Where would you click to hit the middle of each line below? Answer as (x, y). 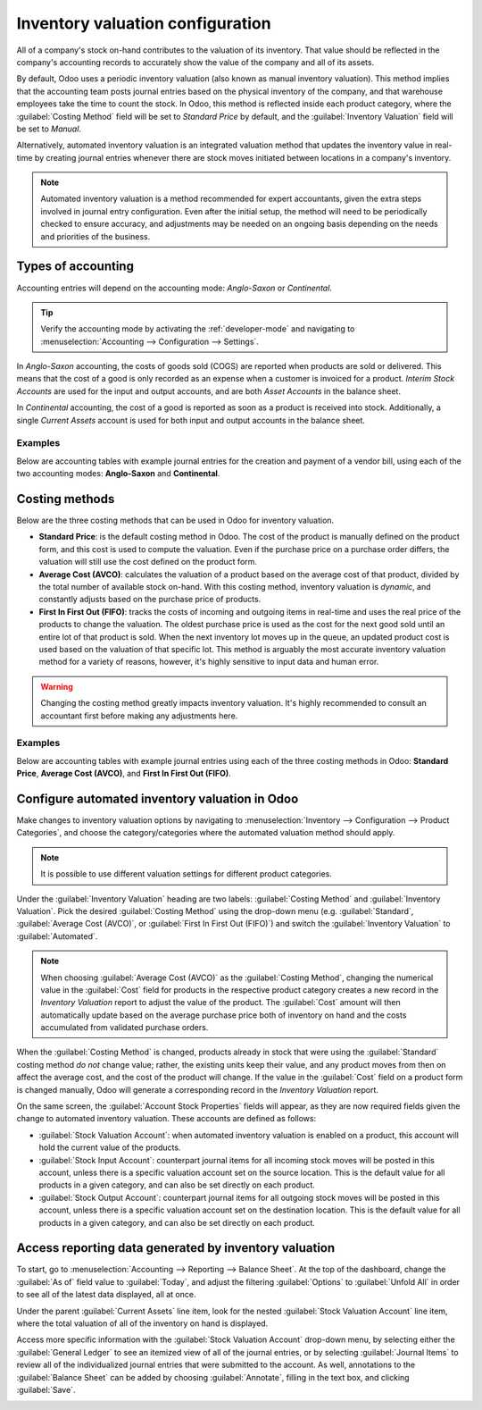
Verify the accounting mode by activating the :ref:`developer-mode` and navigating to (198, 329)
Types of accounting (75, 267)
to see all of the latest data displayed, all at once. (106, 1295)
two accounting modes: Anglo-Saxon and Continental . (118, 474)
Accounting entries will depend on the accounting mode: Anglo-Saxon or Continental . (174, 288)
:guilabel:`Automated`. (57, 936)
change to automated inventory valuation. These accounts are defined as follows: (166, 1119)
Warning (57, 686)
